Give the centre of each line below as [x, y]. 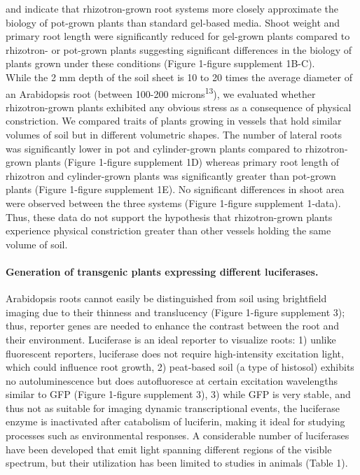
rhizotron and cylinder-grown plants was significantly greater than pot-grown [171, 175]
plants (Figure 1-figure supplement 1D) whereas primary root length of [187, 162]
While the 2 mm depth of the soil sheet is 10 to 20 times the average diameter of [179, 77]
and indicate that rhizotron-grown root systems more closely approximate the [172, 8]
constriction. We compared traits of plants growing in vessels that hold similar [174, 121]
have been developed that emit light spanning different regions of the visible [169, 449]
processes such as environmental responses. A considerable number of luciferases [178, 435]
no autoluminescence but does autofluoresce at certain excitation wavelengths [172, 380]
